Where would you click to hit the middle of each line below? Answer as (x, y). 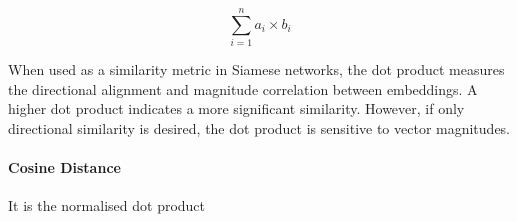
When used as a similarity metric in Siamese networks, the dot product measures (256, 69)
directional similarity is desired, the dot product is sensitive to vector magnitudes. (259, 127)
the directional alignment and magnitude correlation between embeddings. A (243, 88)
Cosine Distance (64, 167)
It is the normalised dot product (107, 205)
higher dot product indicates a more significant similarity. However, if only (236, 108)
